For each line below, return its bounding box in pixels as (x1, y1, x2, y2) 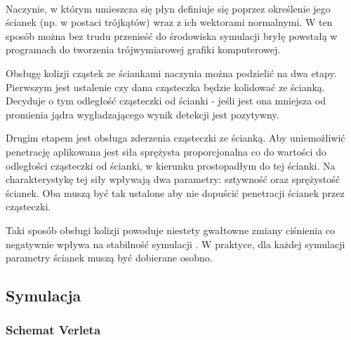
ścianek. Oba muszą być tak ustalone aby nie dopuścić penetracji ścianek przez (6, 185, 345, 200)
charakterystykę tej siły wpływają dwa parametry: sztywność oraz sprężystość (6, 172, 340, 186)
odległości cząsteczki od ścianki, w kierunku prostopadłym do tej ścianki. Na (6, 158, 336, 172)
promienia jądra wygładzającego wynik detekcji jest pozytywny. (6, 107, 279, 121)
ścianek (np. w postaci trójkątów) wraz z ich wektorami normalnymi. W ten (6, 15, 333, 29)
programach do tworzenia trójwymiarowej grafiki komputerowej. (6, 42, 281, 57)
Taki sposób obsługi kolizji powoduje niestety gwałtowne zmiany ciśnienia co (6, 222, 336, 237)
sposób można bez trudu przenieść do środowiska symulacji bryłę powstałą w (6, 28, 338, 43)
